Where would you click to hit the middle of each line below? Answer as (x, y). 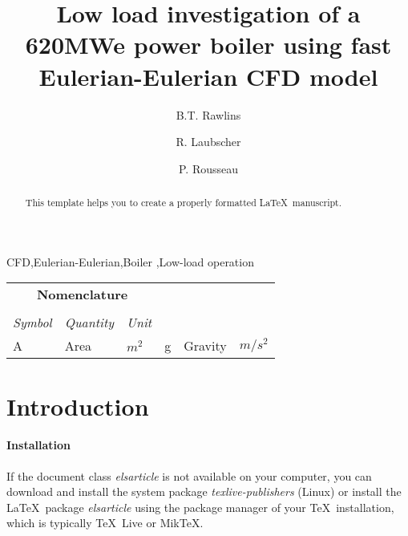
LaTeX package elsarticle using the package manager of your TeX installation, (200, 507)
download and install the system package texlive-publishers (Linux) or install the (204, 491)
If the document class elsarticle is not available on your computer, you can (189, 475)
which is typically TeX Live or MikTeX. (105, 523)
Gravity (205, 346)
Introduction (78, 406)
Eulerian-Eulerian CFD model (208, 76)
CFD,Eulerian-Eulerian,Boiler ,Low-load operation (130, 261)
